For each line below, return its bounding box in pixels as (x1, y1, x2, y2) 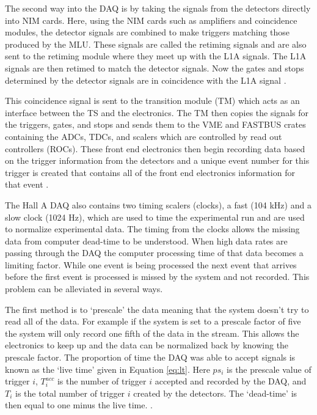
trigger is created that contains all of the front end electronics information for (5, 166, 295, 178)
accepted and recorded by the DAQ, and (155, 375, 307, 387)
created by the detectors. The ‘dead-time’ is (133, 386, 297, 399)
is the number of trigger (57, 375, 147, 387)
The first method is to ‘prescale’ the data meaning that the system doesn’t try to (5, 303, 309, 315)
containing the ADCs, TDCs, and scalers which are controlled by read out (5, 130, 282, 142)
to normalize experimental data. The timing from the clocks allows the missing (5, 222, 300, 235)
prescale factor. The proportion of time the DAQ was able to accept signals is (5, 351, 296, 364)
